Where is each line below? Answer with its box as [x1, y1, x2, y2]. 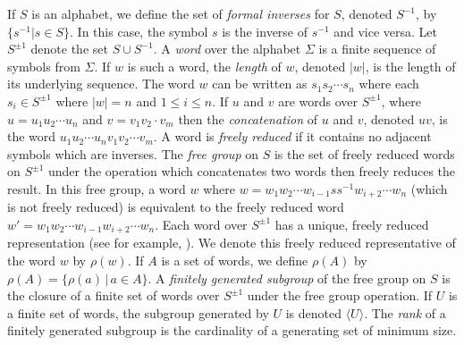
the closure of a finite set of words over [7, 286, 220, 305]
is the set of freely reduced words [274, 144, 455, 163]
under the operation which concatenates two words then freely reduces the [48, 162, 456, 181]
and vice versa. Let [333, 21, 438, 40]
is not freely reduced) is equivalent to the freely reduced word [7, 198, 344, 216]
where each [359, 74, 419, 93]
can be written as [212, 74, 308, 93]
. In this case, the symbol [70, 21, 208, 40]
